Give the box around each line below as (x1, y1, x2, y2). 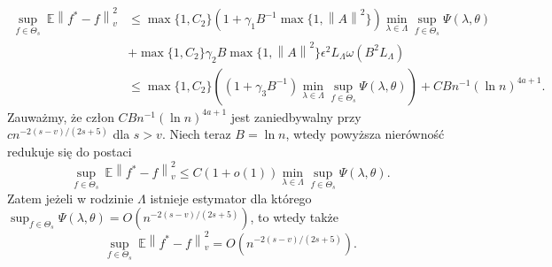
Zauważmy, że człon (7, 107, 114, 126)
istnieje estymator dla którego (150, 188, 312, 207)
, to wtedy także (250, 208, 339, 226)
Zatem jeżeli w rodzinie (7, 188, 134, 207)
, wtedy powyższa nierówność (285, 125, 445, 143)
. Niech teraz (161, 125, 231, 143)
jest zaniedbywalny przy (230, 107, 362, 126)
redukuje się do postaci (7, 142, 132, 161)
